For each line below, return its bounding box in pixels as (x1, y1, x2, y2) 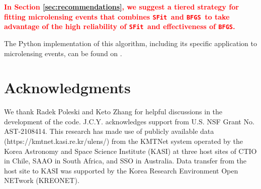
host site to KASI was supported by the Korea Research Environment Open (4, 165, 238, 175)
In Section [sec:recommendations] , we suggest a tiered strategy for (4, 2, 239, 12)
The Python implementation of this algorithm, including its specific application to (4, 38, 257, 48)
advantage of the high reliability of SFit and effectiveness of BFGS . (4, 21, 235, 32)
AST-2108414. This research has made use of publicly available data (4, 126, 214, 136)
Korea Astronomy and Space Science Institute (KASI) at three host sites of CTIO (4, 145, 257, 156)
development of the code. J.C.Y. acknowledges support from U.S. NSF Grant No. (4, 116, 254, 126)
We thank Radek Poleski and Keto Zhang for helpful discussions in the (4, 106, 223, 117)
